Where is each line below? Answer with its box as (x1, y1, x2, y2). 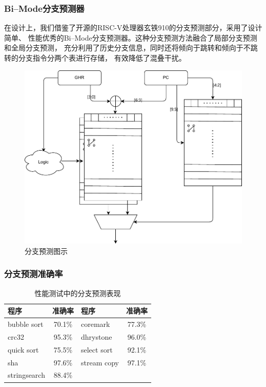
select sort (80, 344, 113, 355)
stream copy (80, 357, 119, 367)
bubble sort (8, 319, 44, 329)
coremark (80, 319, 110, 329)
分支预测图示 (25, 245, 68, 256)
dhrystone (80, 331, 112, 342)
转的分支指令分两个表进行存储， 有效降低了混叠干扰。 (4, 52, 186, 63)
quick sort (8, 344, 39, 355)
